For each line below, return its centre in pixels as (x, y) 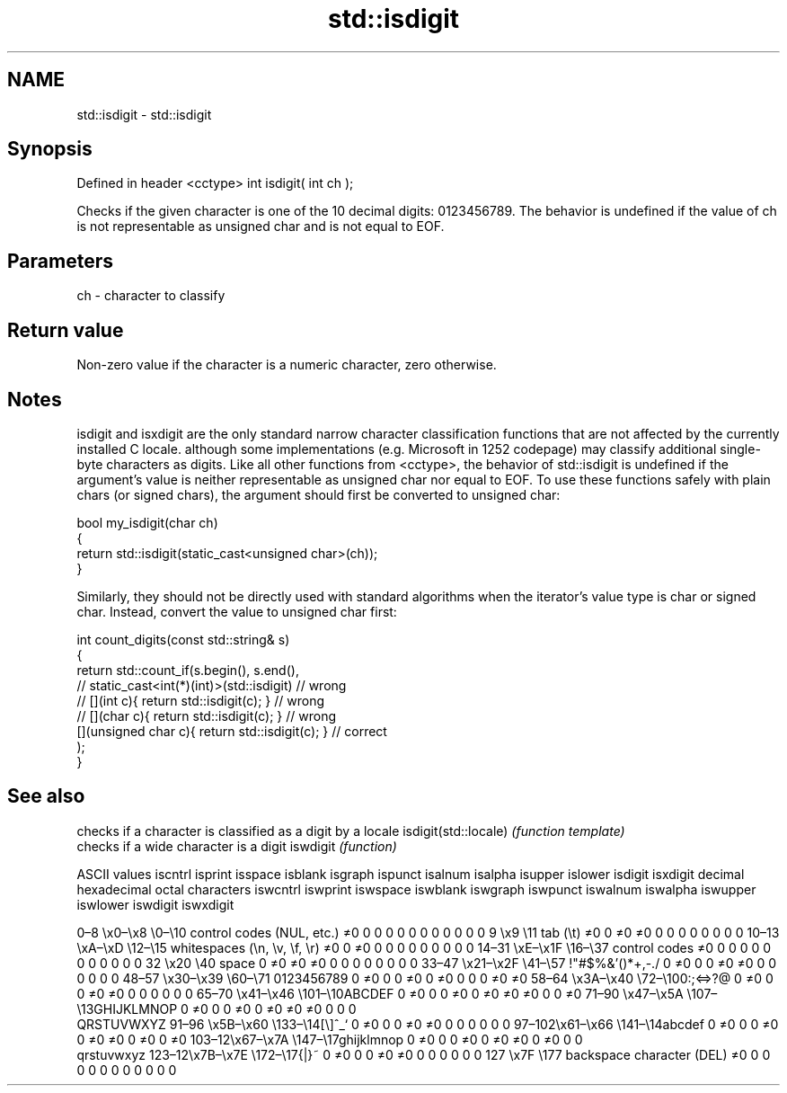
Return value (66, 330)
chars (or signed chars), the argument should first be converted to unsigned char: (318, 494)
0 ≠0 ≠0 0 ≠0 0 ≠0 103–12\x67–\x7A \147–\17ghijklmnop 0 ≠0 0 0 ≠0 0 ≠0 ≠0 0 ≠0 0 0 (330, 1039)
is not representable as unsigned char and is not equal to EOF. (261, 227)
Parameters (60, 261)
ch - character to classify (151, 296)
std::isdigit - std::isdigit (144, 114)
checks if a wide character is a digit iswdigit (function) (237, 846)
